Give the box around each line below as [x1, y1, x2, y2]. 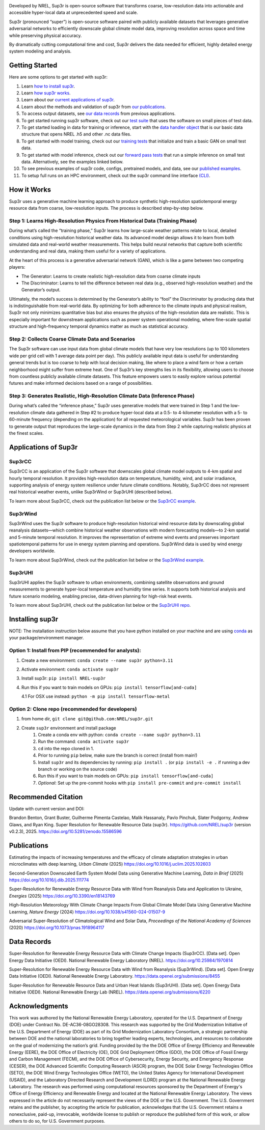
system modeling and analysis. [9, 48, 72, 54]
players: [9, 264, 26, 270]
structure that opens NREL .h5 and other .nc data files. [21, 131, 132, 137]
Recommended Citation [9, 792, 83, 801]
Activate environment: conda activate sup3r [21, 666, 119, 672]
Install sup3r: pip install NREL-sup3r [21, 676, 106, 681]
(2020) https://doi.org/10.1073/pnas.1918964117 [9, 925, 105, 931]
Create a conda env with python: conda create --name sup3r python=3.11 [38, 732, 201, 738]
